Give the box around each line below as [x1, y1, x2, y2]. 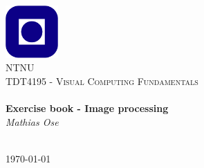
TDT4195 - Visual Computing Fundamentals [6, 73, 198, 88]
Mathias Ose [6, 114, 59, 129]
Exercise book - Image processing [6, 101, 169, 115]
